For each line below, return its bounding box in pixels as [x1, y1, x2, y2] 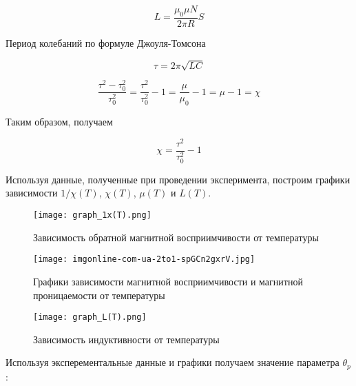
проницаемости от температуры [33, 287, 165, 302]
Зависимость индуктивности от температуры [33, 332, 220, 346]
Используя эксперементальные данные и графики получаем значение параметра [6, 355, 339, 369]
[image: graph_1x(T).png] [33, 210, 151, 221]
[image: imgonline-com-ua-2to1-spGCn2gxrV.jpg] [33, 254, 255, 265]
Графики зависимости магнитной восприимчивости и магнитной [33, 274, 303, 288]
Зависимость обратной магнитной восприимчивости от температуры [33, 230, 319, 244]
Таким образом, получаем [6, 114, 113, 129]
